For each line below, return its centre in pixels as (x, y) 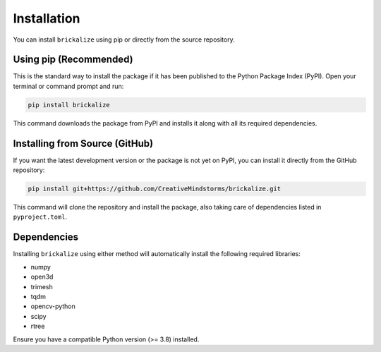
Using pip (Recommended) (73, 60)
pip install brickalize (69, 105)
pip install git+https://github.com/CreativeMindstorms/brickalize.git (155, 189)
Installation (47, 18)
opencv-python (53, 306)
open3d (42, 277)
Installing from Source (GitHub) (83, 144)
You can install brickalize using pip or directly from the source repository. (124, 40)
